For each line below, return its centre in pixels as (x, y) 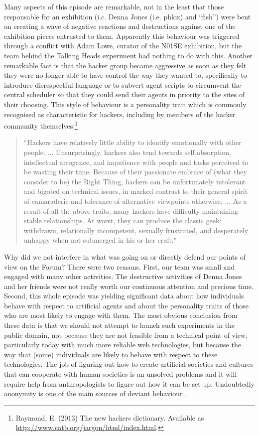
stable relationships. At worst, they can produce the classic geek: (123, 220)
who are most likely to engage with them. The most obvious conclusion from (121, 315)
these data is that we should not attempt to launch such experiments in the (120, 325)
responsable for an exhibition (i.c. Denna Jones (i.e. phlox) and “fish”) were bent (128, 16)
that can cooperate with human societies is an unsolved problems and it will (121, 374)
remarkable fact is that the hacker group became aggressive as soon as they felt (125, 65)
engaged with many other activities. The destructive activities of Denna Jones (123, 276)
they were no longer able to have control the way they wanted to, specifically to (126, 75)
